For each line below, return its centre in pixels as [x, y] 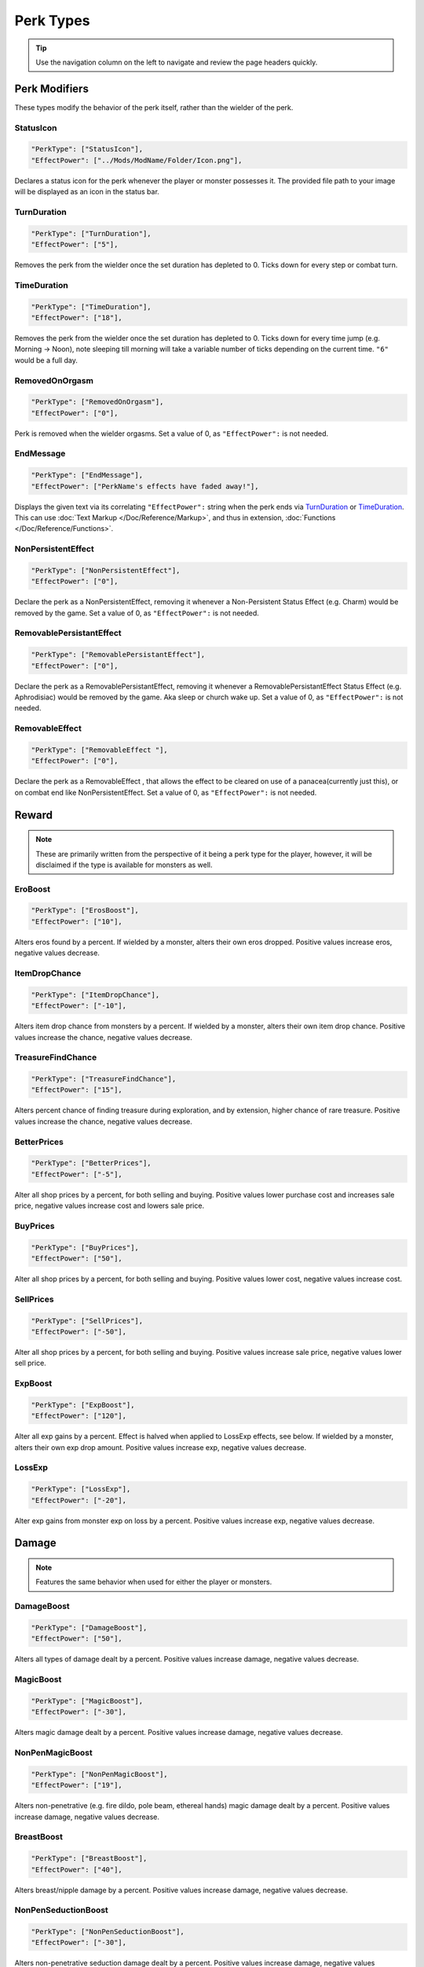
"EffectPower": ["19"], [77, 1785]
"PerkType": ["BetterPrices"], [91, 1163]
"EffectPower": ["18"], [77, 318]
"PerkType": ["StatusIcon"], [87, 149]
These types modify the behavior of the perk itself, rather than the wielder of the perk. [154, 107]
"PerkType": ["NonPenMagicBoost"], [99, 1774]
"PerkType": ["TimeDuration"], [91, 306]
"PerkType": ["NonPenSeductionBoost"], [108, 1932]
